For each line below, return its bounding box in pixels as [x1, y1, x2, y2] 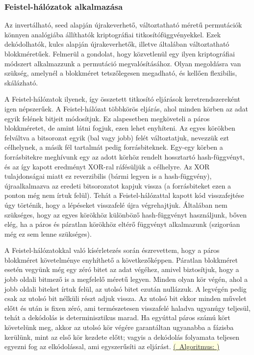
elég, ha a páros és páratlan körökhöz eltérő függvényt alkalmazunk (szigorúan [4, 219, 240, 229]
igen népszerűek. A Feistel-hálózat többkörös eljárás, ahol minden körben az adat [4, 103, 248, 113]
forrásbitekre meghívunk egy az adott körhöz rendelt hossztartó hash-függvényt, [4, 151, 245, 162]
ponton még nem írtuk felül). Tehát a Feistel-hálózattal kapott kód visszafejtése [4, 190, 244, 200]
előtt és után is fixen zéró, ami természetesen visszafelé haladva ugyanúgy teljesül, [4, 302, 251, 313]
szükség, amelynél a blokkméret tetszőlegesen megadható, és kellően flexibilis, [4, 68, 237, 78]
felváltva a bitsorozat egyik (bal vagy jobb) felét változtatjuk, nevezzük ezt [4, 132, 229, 142]
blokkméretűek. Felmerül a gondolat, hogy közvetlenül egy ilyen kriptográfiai [4, 49, 235, 58]
